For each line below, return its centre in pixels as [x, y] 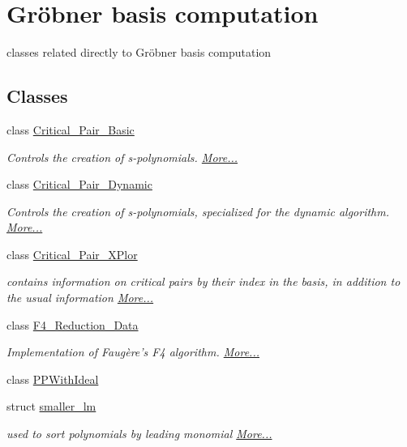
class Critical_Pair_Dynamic [79, 184]
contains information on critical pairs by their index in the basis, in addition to [203, 281]
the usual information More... [80, 298]
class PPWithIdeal [53, 379]
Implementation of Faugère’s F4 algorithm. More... [133, 352]
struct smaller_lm [51, 406]
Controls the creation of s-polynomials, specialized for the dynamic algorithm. [198, 211]
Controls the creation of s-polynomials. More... [122, 157]
